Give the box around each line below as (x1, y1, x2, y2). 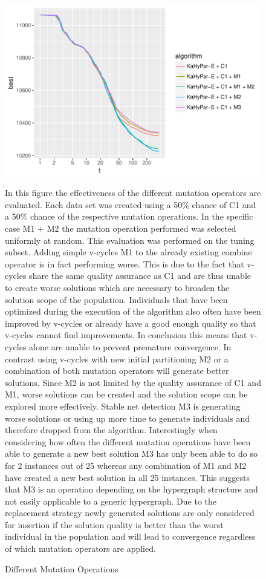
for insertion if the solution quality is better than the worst (5, 518, 224, 531)
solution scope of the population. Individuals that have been (5, 293, 228, 306)
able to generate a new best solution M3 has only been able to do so (5, 447, 258, 460)
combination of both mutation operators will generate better (5, 364, 229, 377)
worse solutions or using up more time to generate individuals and (5, 411, 250, 424)
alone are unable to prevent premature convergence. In (29, 340, 232, 353)
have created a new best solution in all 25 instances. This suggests (5, 471, 250, 483)
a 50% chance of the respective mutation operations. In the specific (5, 210, 253, 223)
